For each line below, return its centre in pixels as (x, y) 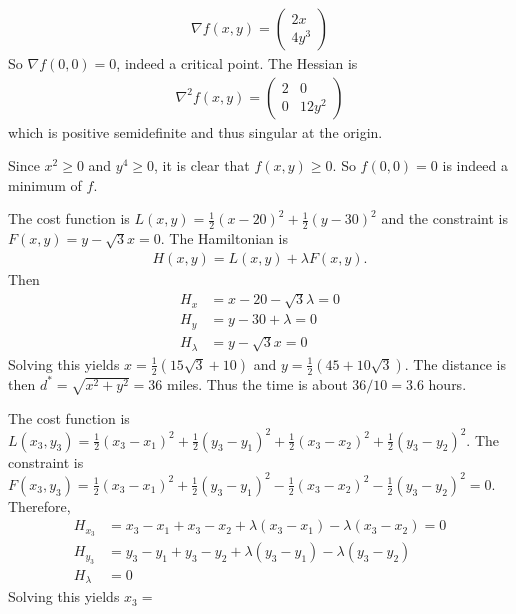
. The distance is (455, 363)
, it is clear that (202, 165)
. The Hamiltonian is (224, 238)
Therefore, (39, 505)
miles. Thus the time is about (257, 383)
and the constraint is (444, 218)
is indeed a (475, 165)
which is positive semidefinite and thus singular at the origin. (195, 131)
